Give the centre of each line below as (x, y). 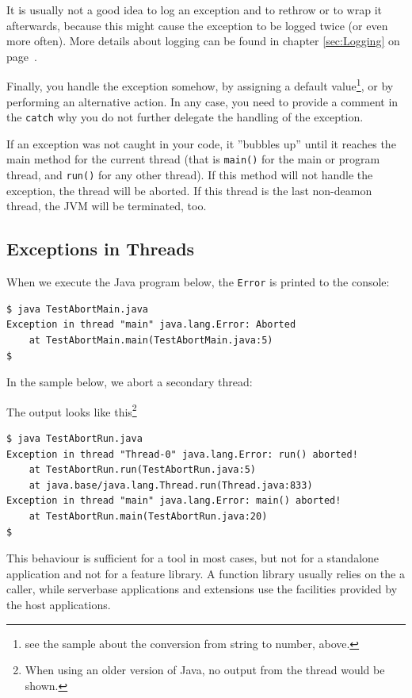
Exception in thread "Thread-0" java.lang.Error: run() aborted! (182, 454)
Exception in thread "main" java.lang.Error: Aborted (151, 325)
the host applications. (59, 604)
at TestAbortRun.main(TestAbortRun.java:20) (148, 517)
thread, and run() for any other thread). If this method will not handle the (190, 175)
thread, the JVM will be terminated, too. (107, 206)
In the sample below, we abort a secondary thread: (130, 382)
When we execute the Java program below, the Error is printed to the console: (198, 282)
